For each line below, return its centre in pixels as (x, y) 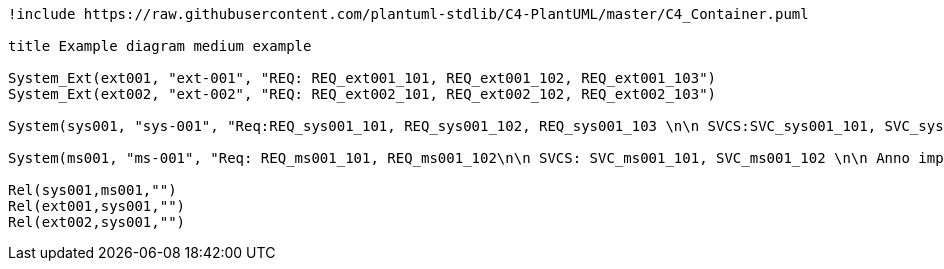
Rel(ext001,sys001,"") (97, 206)
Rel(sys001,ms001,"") (92, 190)
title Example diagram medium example (160, 46)
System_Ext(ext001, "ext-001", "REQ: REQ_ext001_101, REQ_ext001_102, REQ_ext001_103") (362, 78)
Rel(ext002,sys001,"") (97, 222)
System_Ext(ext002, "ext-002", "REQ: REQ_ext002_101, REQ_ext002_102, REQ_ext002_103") (362, 94)
